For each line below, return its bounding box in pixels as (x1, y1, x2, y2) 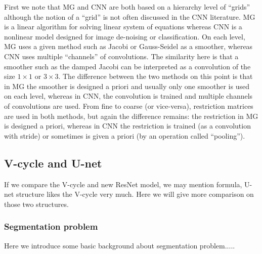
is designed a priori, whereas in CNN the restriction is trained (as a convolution (4, 120, 251, 131)
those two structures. (4, 198, 69, 209)
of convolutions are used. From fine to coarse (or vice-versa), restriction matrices (4, 100, 253, 111)
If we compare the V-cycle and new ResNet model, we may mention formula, (4, 179, 242, 189)
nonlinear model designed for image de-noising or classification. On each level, (4, 31, 245, 41)
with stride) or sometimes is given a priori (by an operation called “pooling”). (4, 130, 245, 141)
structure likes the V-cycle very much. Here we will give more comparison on (16, 189, 254, 199)
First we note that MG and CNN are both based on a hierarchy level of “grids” (4, 2, 250, 12)
